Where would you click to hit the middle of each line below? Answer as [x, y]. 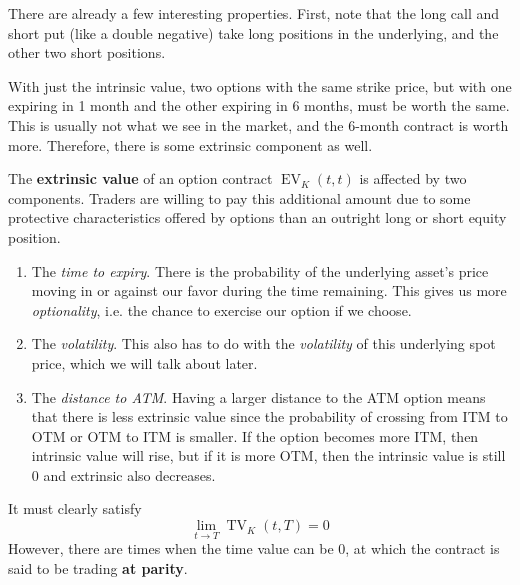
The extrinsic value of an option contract [140, 178]
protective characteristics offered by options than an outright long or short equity [257, 217]
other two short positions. [87, 52]
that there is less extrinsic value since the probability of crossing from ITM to [269, 416]
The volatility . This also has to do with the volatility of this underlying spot [263, 343]
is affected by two [413, 178]
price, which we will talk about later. [144, 362]
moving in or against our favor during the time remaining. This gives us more [269, 290]
